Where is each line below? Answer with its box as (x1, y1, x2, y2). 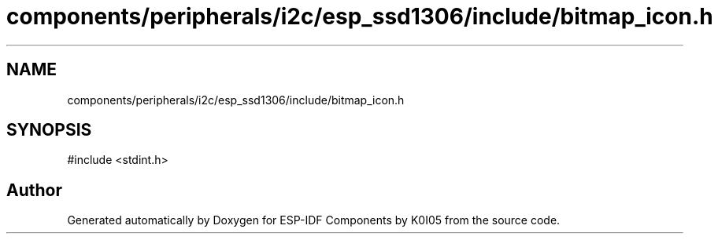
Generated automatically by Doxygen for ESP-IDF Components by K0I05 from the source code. (67, 213, 561, 227)
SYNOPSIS (6, 120, 92, 140)
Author (6, 180, 62, 200)
